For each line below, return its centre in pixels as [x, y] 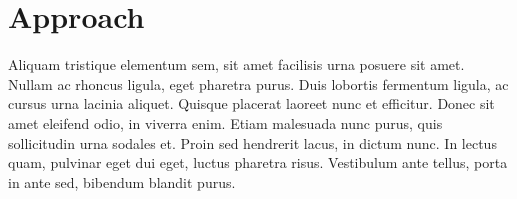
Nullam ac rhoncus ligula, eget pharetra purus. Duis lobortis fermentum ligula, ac [258, 83]
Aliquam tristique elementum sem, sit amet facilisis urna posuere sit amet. [236, 64]
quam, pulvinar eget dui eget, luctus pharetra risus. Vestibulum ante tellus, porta [258, 162]
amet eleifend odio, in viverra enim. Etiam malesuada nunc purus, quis [225, 122]
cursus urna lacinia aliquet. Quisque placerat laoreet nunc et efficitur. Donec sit [251, 103]
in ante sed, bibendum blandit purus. [122, 181]
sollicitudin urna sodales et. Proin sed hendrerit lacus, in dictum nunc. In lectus [252, 142]
